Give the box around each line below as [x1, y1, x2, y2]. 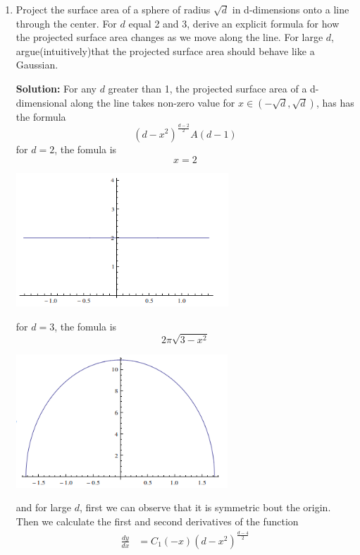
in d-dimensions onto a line [232, 2, 349, 16]
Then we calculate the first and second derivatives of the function [15, 513, 299, 528]
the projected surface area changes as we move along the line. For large [15, 30, 323, 44]
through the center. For [15, 16, 117, 30]
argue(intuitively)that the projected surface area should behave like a [15, 43, 315, 58]
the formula [15, 109, 66, 124]
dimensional [15, 95, 68, 109]
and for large [15, 500, 72, 515]
